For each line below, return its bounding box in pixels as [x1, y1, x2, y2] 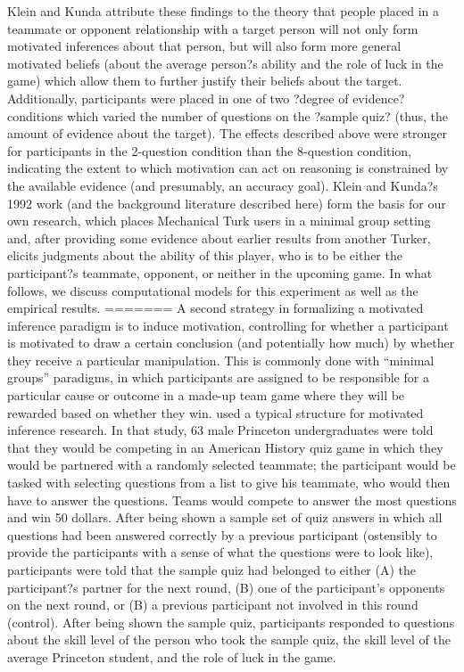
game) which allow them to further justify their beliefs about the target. [7, 71, 402, 90]
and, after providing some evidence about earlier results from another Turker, [7, 228, 431, 247]
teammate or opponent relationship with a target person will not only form [7, 19, 418, 37]
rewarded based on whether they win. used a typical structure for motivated [7, 403, 424, 422]
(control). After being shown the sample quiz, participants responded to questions [7, 612, 455, 631]
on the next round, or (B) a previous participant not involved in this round [7, 595, 418, 614]
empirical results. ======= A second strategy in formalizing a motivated [7, 299, 424, 317]
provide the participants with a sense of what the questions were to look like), [7, 543, 434, 561]
